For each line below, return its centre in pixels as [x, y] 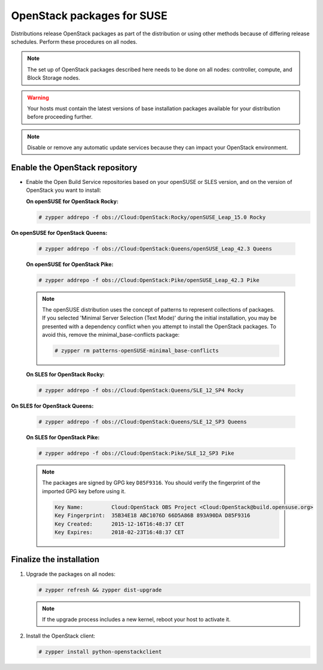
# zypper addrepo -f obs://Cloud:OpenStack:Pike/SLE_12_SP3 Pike [136, 453]
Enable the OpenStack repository [74, 167]
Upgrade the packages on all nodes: [71, 574]
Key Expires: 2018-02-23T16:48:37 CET [120, 532]
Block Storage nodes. [54, 78]
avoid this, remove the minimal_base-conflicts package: [111, 335]
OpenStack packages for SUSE [89, 16]
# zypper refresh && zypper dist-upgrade [100, 590]
